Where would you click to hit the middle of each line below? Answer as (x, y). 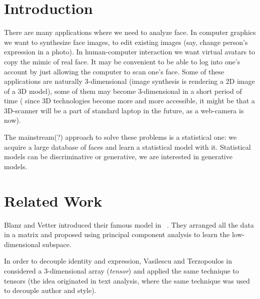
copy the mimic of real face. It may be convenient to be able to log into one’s (122, 61)
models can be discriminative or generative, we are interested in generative (118, 156)
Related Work (53, 200)
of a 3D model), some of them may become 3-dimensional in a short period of (123, 91)
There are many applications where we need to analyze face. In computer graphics (130, 32)
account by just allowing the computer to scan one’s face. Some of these (114, 71)
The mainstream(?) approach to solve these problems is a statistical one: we (120, 137)
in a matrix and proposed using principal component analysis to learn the (117, 234)
